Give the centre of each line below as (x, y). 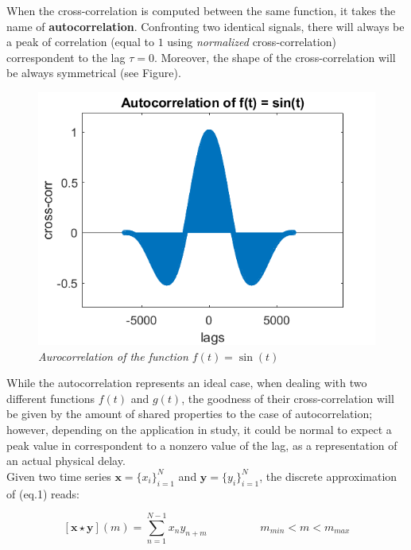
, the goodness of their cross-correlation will (288, 398)
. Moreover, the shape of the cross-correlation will (275, 57)
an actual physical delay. (66, 461)
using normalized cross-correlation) (252, 42)
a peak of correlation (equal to (80, 42)
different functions (50, 398)
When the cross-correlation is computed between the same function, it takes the (201, 10)
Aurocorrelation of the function (113, 356)
